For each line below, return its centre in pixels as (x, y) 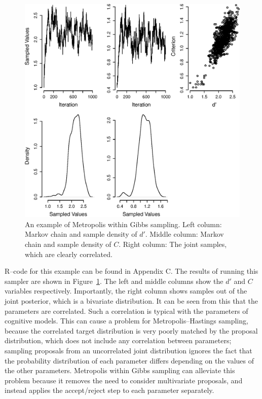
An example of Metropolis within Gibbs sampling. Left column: (123, 224)
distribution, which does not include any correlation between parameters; (118, 340)
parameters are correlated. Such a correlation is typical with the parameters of (126, 311)
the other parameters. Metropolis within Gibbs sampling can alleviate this (120, 370)
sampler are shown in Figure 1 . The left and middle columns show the (114, 281)
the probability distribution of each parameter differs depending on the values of (129, 360)
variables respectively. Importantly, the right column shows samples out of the (126, 291)
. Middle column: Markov (184, 234)
